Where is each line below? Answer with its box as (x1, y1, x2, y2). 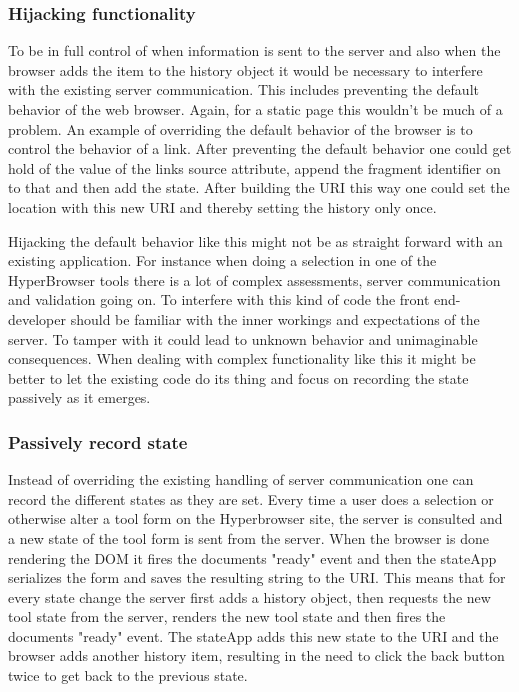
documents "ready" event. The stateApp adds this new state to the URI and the (8, 625, 499, 646)
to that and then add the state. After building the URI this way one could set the (8, 177, 510, 198)
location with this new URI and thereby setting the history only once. (8, 196, 437, 217)
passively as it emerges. (8, 387, 151, 408)
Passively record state (8, 429, 188, 454)
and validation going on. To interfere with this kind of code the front (8, 289, 430, 310)
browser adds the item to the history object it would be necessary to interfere (8, 59, 483, 80)
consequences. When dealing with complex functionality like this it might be (8, 348, 476, 369)
